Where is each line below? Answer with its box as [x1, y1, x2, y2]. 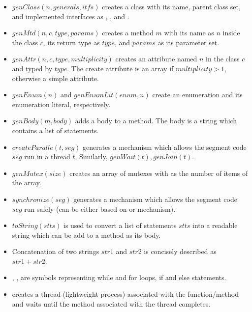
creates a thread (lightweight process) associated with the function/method [12, 289, 239, 299]
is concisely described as [144, 246, 217, 256]
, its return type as [43, 37, 100, 47]
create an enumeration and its [152, 89, 243, 100]
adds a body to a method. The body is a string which [75, 115, 237, 126]
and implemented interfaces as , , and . [12, 11, 129, 21]
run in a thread [24, 151, 70, 162]
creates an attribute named [115, 54, 197, 64]
